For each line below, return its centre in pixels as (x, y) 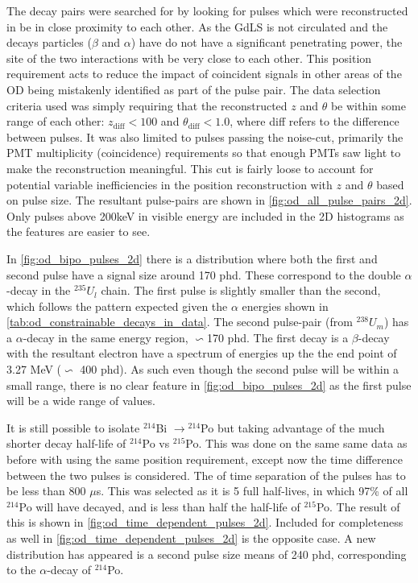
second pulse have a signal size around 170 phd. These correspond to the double (204, 274)
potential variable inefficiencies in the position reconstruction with (170, 184)
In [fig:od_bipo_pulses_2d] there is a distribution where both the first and (192, 258)
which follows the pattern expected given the (117, 306)
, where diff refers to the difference (315, 121)
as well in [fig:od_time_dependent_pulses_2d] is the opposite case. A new (191, 538)
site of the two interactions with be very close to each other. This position (189, 58)
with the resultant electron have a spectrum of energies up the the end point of (202, 353)
